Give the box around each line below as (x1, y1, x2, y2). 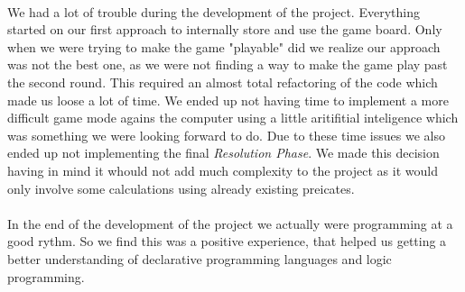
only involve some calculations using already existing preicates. (7, 178, 355, 197)
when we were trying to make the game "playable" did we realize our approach (7, 37, 441, 56)
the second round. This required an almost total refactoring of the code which (7, 72, 438, 91)
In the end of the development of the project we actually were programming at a (7, 214, 453, 233)
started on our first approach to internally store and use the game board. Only (7, 20, 442, 39)
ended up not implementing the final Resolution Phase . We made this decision (7, 143, 440, 162)
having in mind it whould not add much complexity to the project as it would (7, 160, 438, 179)
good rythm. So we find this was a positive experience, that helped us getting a (7, 232, 447, 251)
